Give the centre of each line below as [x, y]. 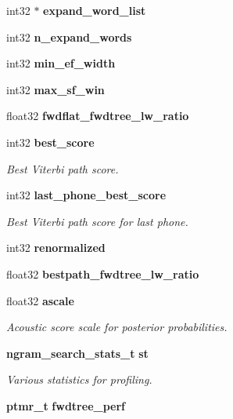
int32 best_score [50, 142]
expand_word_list [95, 10]
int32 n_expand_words [69, 36]
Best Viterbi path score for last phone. [97, 221]
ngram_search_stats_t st [77, 353]
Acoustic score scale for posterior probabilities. [117, 327]
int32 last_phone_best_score [86, 195]
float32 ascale [40, 300]
